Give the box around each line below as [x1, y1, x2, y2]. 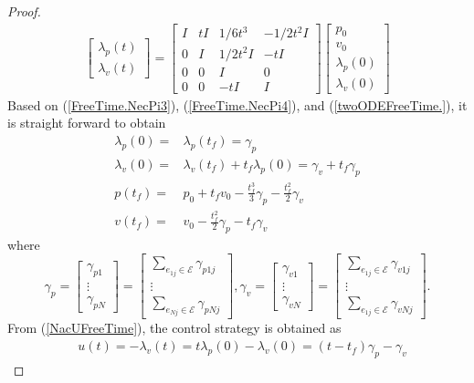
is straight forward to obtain [7, 113, 166, 132]
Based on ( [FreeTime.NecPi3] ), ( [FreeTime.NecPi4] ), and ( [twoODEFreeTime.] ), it [7, 95, 468, 114]
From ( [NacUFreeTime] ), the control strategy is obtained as [7, 318, 342, 337]
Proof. [7, 2, 41, 20]
